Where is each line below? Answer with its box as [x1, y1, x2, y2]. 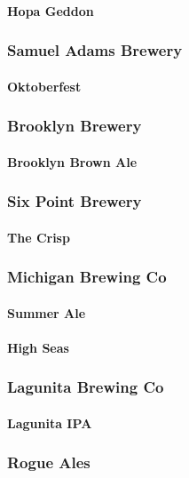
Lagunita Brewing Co [7, 376, 164, 398]
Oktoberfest [7, 76, 82, 95]
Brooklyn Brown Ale [7, 152, 138, 171]
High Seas [7, 338, 69, 356]
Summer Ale [7, 303, 86, 322]
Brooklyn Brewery [7, 115, 142, 137]
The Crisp [7, 227, 70, 246]
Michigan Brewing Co [7, 266, 167, 288]
